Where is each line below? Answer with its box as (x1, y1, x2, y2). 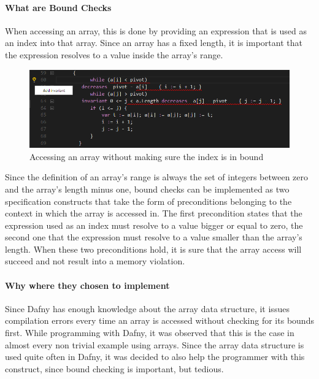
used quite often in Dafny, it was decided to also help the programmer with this (5, 350, 305, 363)
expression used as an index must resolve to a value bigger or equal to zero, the (5, 218, 303, 231)
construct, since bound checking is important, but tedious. (5, 362, 224, 375)
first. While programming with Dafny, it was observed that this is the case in (5, 326, 294, 339)
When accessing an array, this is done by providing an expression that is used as (5, 24, 307, 37)
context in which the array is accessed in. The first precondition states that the (5, 207, 302, 220)
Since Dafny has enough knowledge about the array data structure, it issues (5, 302, 290, 315)
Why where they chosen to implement (5, 278, 170, 291)
